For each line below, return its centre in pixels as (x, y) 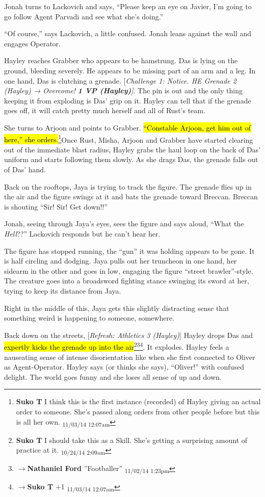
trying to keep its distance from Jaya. (63, 290)
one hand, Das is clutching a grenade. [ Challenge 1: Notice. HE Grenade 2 (120, 80)
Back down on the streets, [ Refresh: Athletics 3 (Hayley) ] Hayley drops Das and (128, 335)
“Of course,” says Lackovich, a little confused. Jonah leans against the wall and (128, 33)
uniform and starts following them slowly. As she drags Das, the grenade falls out (131, 159)
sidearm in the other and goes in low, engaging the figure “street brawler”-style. (129, 270)
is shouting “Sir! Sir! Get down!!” (56, 206)
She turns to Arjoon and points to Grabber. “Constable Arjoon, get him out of (127, 127)
